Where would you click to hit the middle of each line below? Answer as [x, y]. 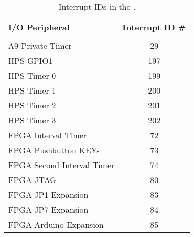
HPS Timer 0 [32, 75]
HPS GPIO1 [30, 60]
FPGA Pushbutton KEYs [54, 150]
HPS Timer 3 [32, 120]
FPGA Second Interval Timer [61, 165]
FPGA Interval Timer [48, 135]
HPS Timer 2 [32, 105]
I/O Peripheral [39, 27]
